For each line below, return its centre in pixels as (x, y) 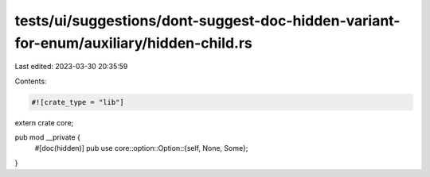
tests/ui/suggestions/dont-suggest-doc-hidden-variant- (207, 21)
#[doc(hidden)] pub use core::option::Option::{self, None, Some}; (141, 148)
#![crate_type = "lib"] (78, 102)
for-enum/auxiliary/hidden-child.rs (133, 43)
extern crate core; (44, 122)
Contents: (31, 81)
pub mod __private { (48, 137)
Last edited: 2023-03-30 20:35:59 (71, 67)
